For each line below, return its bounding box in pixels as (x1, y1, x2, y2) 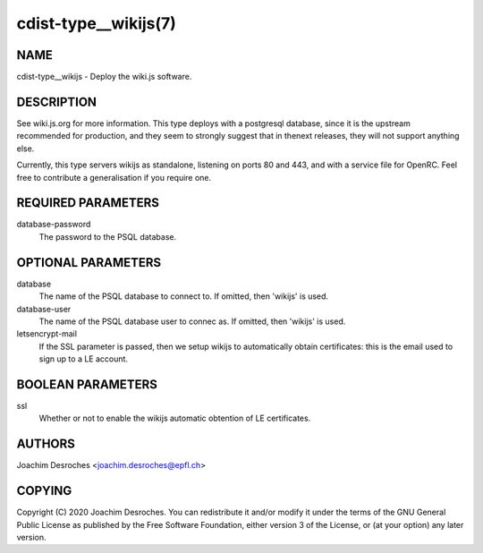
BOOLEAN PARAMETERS (16, 377, 158, 392)
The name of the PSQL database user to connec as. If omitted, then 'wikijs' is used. (38, 316, 346, 327)
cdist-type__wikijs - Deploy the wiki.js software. (16, 72, 192, 82)
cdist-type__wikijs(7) (16, 13, 176, 33)
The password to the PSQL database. (38, 231, 177, 242)
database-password (16, 219, 91, 230)
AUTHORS (16, 437, 76, 452)
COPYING (16, 483, 72, 498)
